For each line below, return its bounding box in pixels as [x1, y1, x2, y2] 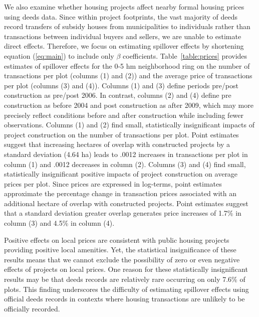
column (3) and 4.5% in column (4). [4, 218, 115, 228]
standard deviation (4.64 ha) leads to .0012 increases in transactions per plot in [4, 148, 248, 159]
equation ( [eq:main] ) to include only [4, 50, 114, 61]
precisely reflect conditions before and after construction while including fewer [4, 109, 244, 120]
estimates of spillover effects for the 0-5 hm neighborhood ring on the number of [4, 60, 250, 71]
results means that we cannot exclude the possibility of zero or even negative [4, 254, 240, 264]
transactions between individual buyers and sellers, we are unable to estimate [4, 31, 241, 41]
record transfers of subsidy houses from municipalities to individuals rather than [4, 21, 250, 32]
